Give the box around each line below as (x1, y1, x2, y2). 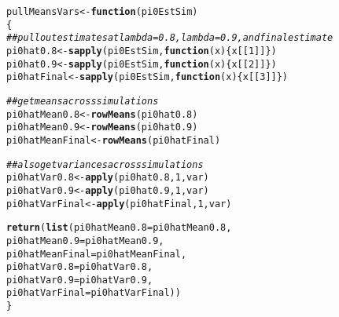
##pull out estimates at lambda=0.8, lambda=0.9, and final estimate (6, 32, 333, 44)
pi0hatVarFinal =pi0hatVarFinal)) (6, 287, 181, 299)
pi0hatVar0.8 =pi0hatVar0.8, (6, 261, 153, 273)
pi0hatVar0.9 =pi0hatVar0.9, (6, 274, 153, 286)
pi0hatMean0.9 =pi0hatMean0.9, (6, 235, 164, 246)
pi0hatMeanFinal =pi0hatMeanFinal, (6, 248, 187, 260)
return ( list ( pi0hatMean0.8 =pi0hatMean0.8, (6, 222, 232, 234)
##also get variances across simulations (6, 158, 204, 170)
